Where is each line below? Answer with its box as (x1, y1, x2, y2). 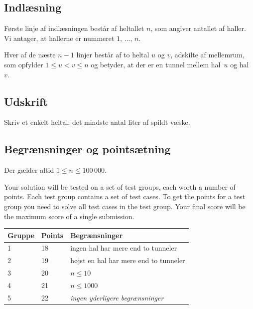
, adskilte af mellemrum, (170, 49, 245, 60)
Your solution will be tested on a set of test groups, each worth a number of (4, 181, 236, 192)
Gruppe (7, 230, 34, 240)
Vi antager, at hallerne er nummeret (4, 32, 115, 43)
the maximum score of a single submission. (4, 211, 134, 221)
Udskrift (4, 93, 48, 109)
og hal (230, 59, 249, 69)
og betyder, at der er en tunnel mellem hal (91, 59, 221, 69)
